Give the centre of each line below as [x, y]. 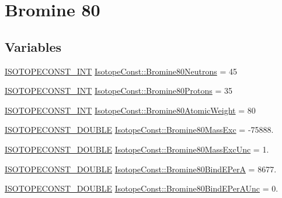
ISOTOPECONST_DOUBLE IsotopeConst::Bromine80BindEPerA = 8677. [141, 169]
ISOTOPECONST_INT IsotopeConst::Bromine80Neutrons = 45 [121, 71]
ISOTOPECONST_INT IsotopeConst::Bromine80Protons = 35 [119, 91]
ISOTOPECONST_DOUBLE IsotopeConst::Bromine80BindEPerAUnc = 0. [142, 188]
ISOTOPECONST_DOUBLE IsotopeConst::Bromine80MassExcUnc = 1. [137, 149]
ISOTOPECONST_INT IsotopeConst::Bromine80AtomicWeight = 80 [130, 110]
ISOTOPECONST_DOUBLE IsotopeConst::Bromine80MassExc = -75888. [139, 130]
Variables [33, 46]
